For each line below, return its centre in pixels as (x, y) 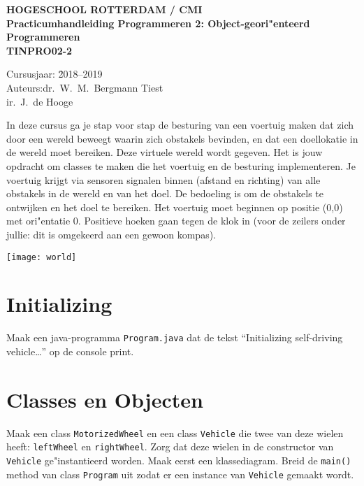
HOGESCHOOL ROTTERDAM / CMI (104, 9)
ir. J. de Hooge (40, 101)
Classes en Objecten (105, 399)
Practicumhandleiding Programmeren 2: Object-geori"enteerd (158, 23)
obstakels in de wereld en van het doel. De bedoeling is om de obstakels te (165, 193)
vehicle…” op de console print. (70, 351)
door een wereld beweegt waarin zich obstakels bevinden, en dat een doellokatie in (182, 138)
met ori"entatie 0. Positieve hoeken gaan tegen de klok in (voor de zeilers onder (176, 221)
